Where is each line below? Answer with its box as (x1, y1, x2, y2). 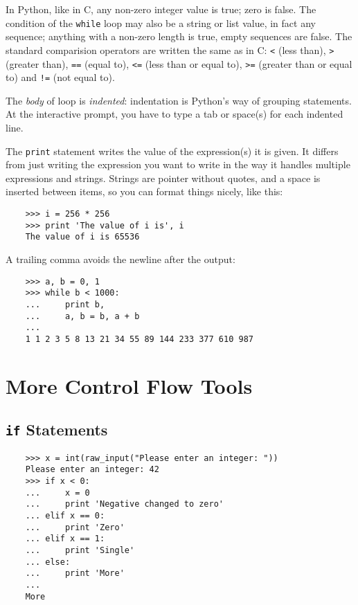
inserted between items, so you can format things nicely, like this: (6, 184, 283, 199)
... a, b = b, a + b (25, 311, 140, 321)
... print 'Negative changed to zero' (25, 499, 224, 509)
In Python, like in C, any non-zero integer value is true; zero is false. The (6, 2, 316, 16)
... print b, (25, 299, 105, 309)
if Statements (6, 419, 108, 440)
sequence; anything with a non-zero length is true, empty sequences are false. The (6, 29, 352, 44)
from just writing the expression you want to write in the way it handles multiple (6, 157, 350, 172)
